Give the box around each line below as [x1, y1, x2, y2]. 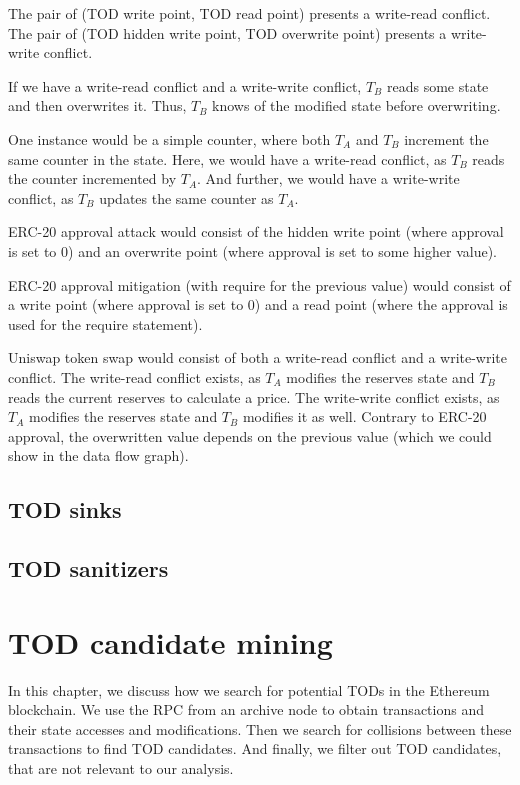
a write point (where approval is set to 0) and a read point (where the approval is [8, 294, 508, 315]
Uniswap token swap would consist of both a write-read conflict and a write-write [8, 347, 507, 368]
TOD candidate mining [8, 621, 333, 662]
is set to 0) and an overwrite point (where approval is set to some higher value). [8, 240, 497, 261]
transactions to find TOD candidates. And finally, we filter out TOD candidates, [8, 738, 502, 759]
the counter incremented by [8, 168, 177, 189]
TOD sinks [8, 494, 122, 525]
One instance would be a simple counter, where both [8, 128, 331, 149]
